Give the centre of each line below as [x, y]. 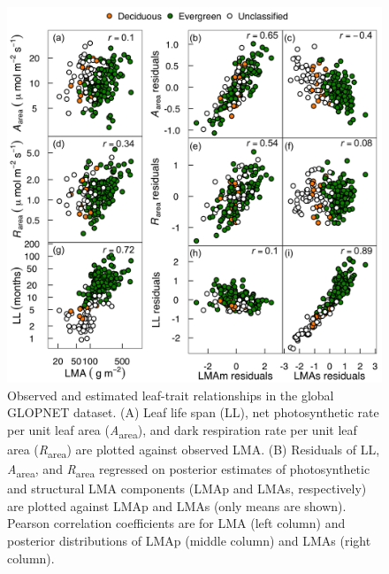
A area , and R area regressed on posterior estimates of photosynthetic [189, 470]
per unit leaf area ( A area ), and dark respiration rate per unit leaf [182, 430]
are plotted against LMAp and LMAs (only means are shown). [177, 505]
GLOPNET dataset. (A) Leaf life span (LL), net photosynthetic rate [193, 412]
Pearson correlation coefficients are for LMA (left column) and [176, 523]
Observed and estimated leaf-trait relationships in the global [171, 395]
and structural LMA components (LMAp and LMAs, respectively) [187, 489]
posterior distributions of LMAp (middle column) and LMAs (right [189, 540]
